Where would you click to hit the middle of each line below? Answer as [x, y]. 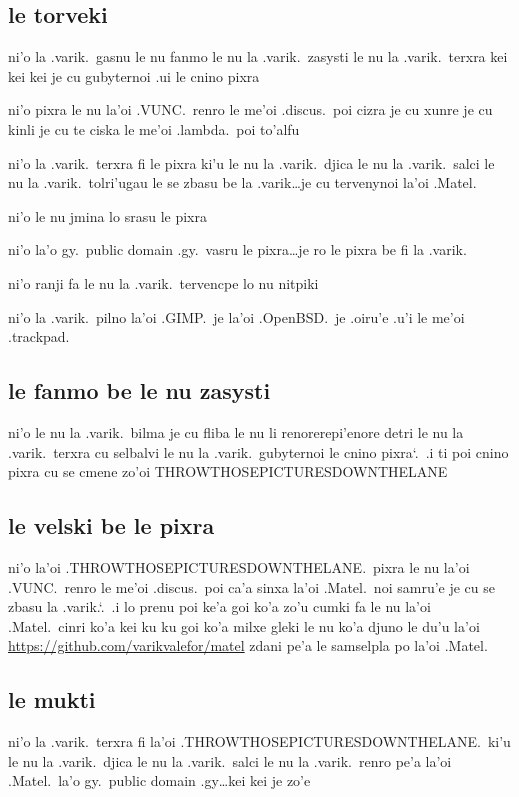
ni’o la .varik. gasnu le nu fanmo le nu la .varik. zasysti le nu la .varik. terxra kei [258, 56]
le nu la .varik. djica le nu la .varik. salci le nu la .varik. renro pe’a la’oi [230, 760]
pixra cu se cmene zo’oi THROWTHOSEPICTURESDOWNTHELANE [228, 471]
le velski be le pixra [111, 525]
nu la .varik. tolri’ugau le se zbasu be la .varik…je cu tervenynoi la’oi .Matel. [242, 182]
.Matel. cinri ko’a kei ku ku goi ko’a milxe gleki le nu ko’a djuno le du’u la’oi [244, 625]
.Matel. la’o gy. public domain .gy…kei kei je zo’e [159, 780]
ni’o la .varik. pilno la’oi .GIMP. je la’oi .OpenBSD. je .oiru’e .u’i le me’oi [236, 316]
